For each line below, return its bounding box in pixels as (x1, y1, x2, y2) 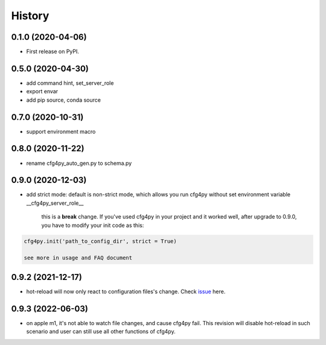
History (11, 9, 50, 22)
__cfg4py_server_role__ (26, 199, 84, 207)
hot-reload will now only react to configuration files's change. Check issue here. (26, 288, 226, 295)
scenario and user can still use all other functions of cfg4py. (26, 328, 176, 335)
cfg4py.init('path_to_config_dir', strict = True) (24, 238, 177, 244)
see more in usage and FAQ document (24, 255, 133, 261)
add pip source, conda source (26, 96, 101, 104)
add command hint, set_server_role (26, 79, 114, 87)
